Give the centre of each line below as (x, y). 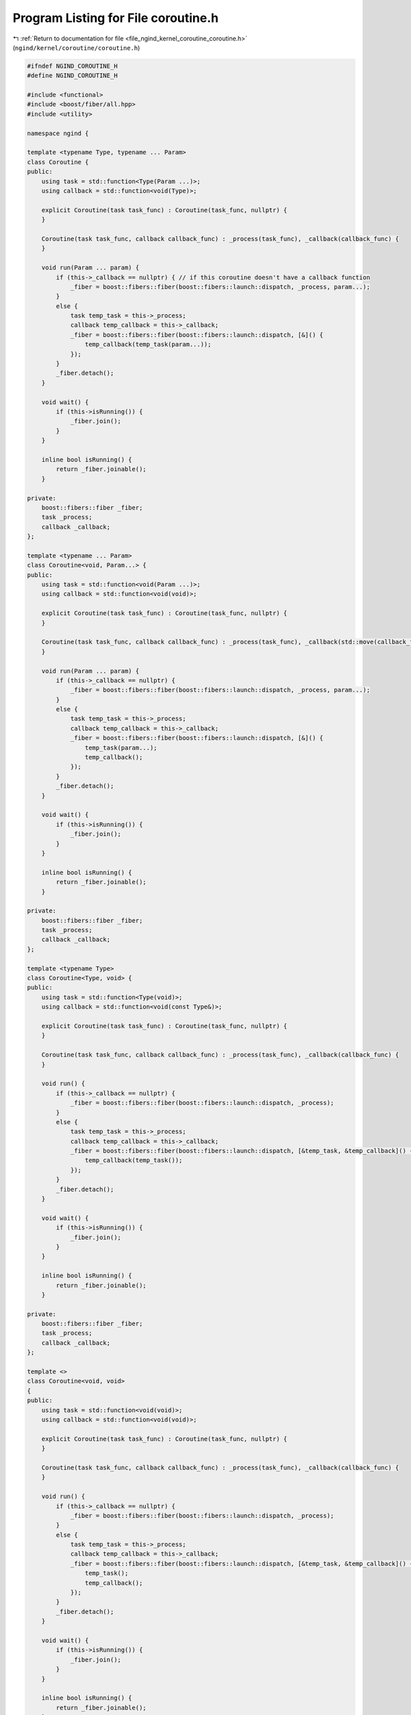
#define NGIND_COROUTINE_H (72, 76)
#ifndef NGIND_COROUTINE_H (72, 66)
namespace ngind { (58, 133)
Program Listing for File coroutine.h (116, 18)
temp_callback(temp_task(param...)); (148, 344)
